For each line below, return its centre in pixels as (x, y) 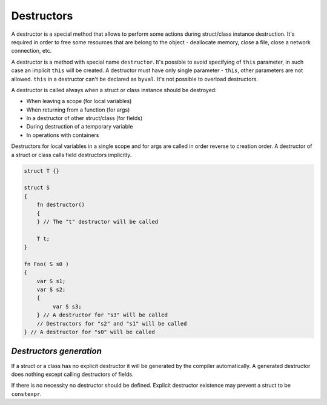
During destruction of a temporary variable (80, 127)
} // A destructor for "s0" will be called (90, 332)
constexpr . (26, 393)
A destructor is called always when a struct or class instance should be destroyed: (114, 90)
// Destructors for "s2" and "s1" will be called (112, 323)
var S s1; (51, 281)
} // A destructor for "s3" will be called (102, 315)
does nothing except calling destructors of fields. (72, 374)
